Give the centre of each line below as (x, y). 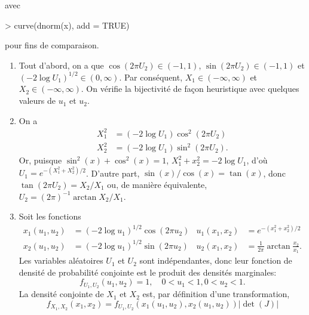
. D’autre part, (113, 173)
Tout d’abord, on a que (61, 65)
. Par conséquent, (151, 77)
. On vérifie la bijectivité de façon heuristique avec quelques (190, 89)
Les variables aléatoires (61, 260)
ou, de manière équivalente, (157, 184)
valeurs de (37, 101)
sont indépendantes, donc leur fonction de (216, 260)
